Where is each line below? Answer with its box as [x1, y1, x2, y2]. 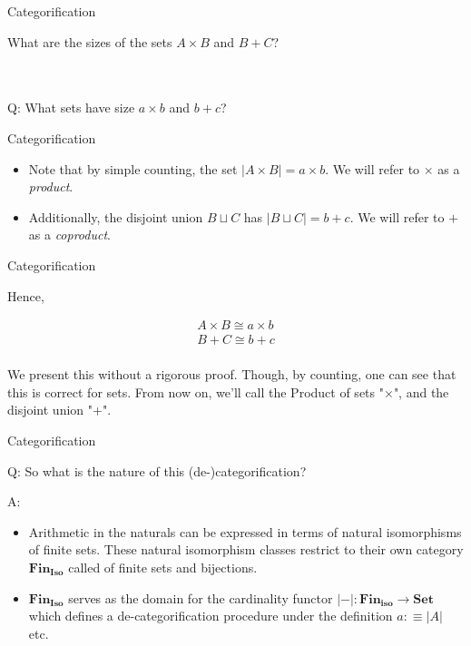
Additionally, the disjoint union [28, 207, 203, 226]
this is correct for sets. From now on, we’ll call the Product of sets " [7, 382, 384, 401]
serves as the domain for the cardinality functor [68, 588, 333, 607]
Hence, [7, 286, 44, 305]
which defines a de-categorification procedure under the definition [28, 606, 393, 625]
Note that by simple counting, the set [28, 159, 238, 178]
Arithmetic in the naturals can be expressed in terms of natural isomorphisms [28, 522, 462, 541]
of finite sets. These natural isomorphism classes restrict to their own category [28, 540, 464, 559]
